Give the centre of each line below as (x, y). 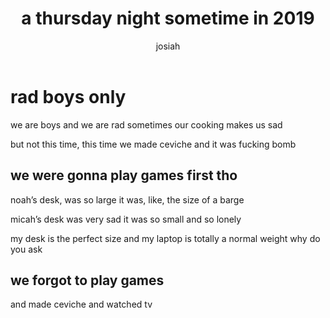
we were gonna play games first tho (124, 175)
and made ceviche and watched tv (81, 304)
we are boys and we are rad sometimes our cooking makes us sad (146, 124)
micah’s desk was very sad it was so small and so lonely (126, 219)
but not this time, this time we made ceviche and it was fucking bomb (153, 144)
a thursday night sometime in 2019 (168, 18)
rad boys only (68, 96)
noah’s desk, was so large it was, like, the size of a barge (127, 199)
